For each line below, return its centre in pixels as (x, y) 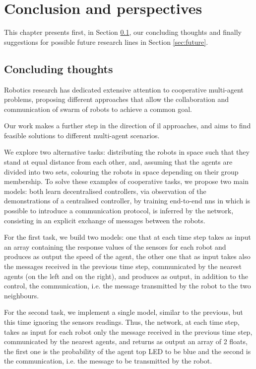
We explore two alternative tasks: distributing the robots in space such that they (127, 152)
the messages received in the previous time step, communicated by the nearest (123, 266)
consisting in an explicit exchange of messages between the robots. (105, 220)
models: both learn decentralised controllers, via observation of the (105, 191)
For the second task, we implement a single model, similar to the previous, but (124, 312)
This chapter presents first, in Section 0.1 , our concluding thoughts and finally (123, 32)
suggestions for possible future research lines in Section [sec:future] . (106, 42)
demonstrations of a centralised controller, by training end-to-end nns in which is (127, 201)
